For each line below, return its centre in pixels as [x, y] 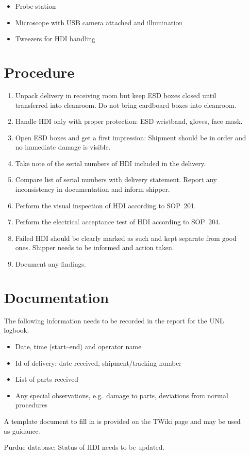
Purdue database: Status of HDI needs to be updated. [84, 447]
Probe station [35, 6]
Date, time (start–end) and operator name [78, 346]
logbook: [17, 330]
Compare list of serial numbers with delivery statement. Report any [116, 179]
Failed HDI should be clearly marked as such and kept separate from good [126, 238]
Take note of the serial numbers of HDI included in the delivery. [110, 163]
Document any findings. [51, 264]
